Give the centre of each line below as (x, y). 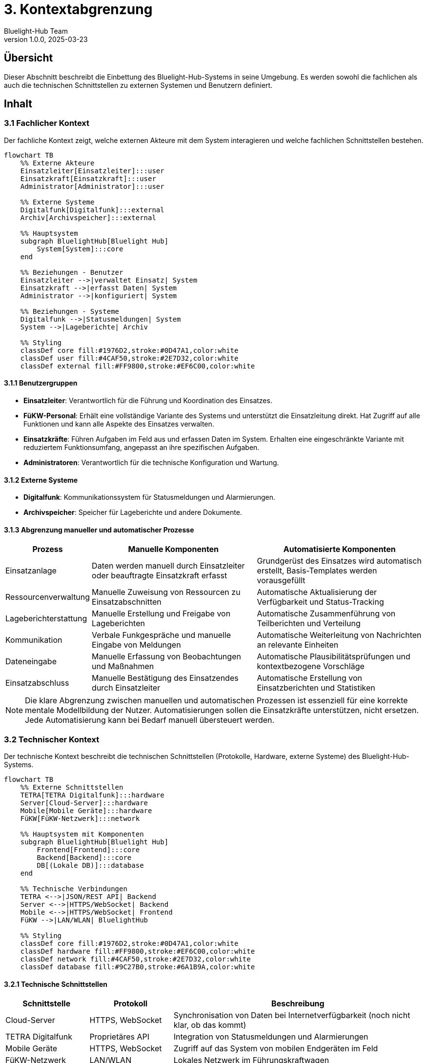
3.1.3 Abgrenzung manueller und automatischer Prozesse (99, 530)
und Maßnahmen (123, 666)
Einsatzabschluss (37, 683)
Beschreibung (298, 1004)
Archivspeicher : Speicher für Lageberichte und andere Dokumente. (133, 512)
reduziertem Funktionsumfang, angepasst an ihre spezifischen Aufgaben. (142, 448)
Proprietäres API (120, 1037)
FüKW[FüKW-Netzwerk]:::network (80, 819)
